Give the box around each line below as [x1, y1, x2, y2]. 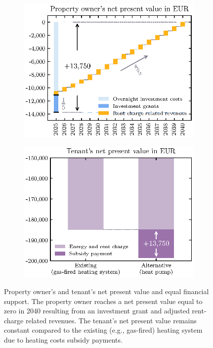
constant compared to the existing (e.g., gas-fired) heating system [4, 325, 203, 335]
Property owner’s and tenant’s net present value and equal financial [4, 286, 209, 296]
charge [4, 315, 24, 325]
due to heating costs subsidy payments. [4, 334, 123, 345]
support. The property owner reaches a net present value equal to [4, 296, 203, 306]
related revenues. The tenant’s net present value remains [25, 315, 197, 325]
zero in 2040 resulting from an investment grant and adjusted [4, 305, 190, 316]
